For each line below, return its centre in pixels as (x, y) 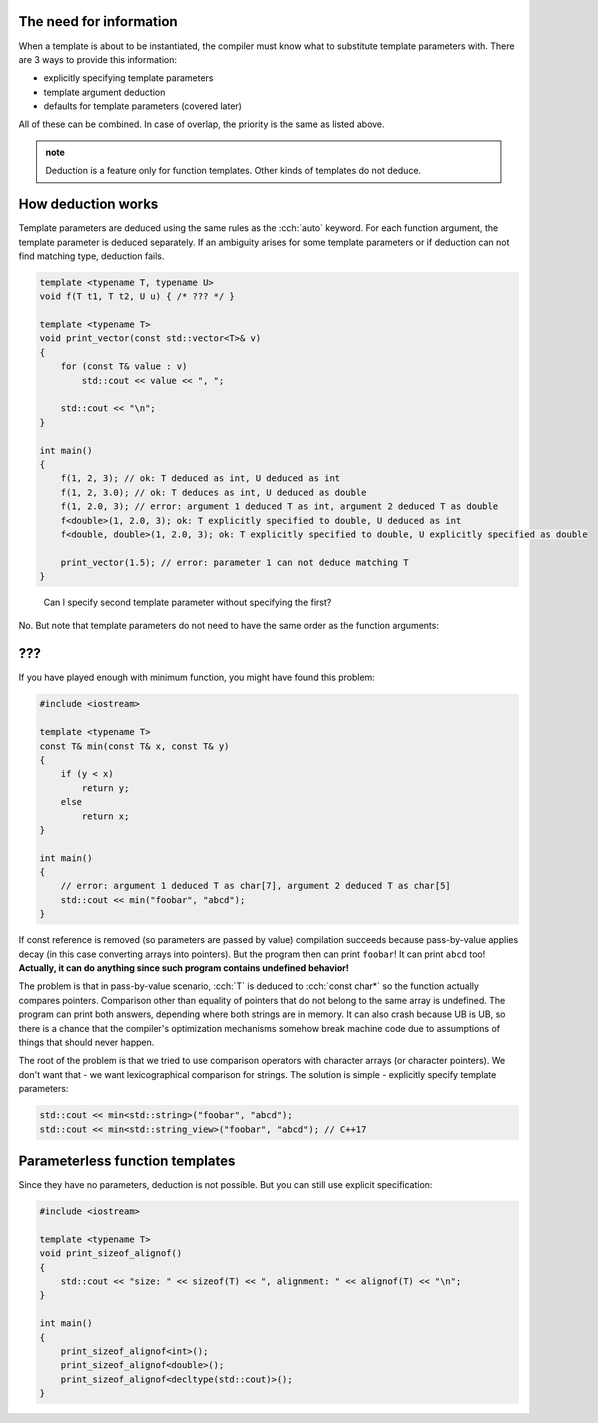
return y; (105, 788)
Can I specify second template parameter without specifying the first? (187, 602)
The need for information (98, 21)
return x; (105, 816)
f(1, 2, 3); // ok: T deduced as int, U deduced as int (200, 478)
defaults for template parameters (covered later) (142, 106)
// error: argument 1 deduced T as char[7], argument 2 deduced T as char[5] (256, 886)
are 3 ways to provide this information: (98, 59)
